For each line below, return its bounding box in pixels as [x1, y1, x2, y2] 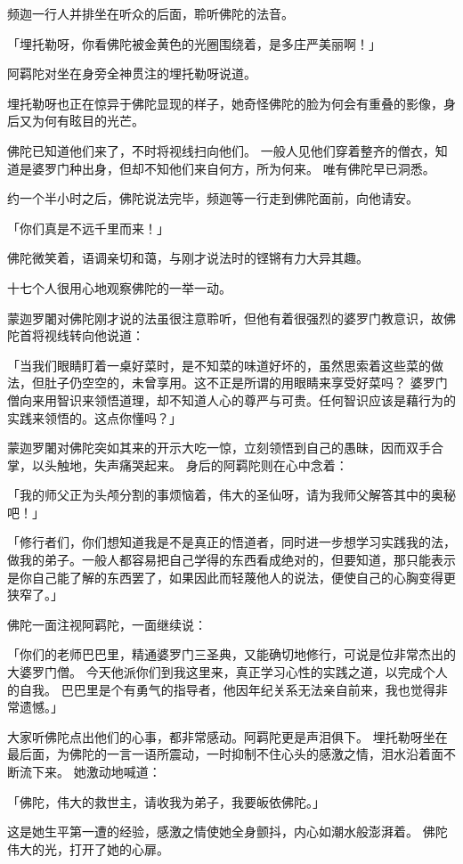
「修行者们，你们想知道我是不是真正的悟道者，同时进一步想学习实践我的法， [7, 533, 456, 551]
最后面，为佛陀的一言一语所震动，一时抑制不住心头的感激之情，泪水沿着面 [7, 745, 443, 763]
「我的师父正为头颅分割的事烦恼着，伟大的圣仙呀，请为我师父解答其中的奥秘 [7, 485, 456, 504]
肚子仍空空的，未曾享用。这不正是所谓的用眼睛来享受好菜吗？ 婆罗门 [44, 373, 448, 392]
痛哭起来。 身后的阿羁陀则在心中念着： [118, 455, 348, 474]
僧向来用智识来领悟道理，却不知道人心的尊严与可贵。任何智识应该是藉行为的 [7, 390, 456, 409]
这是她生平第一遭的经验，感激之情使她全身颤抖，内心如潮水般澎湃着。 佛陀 [7, 822, 448, 841]
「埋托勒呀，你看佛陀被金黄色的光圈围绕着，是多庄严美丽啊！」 [7, 34, 381, 53]
